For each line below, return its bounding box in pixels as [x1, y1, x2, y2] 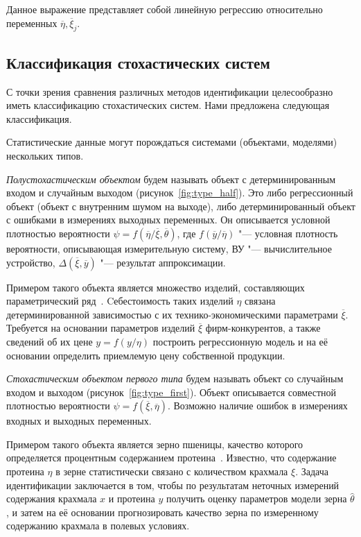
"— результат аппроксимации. [100, 255, 226, 269]
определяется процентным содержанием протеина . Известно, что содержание [6, 450, 337, 465]
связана [245, 293, 276, 308]
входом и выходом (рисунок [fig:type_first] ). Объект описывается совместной [6, 384, 337, 399]
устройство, [6, 255, 55, 269]
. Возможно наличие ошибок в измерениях [167, 398, 348, 413]
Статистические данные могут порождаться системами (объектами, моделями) [6, 135, 337, 149]
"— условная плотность [238, 225, 338, 240]
